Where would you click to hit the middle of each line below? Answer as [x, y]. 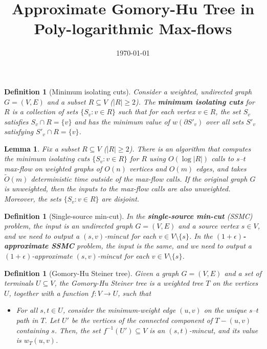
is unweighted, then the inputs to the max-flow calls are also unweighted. [117, 189]
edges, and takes [221, 169]
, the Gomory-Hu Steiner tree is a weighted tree [129, 283]
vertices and [148, 169]
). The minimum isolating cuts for [195, 101]
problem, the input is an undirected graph [69, 226]
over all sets [225, 121]
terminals [19, 283]
